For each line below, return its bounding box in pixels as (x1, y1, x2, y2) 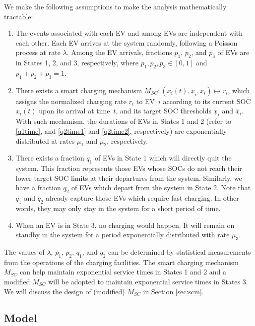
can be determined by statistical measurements (108, 246, 251, 257)
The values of (4, 246, 45, 257)
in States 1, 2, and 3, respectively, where (15, 57, 138, 68)
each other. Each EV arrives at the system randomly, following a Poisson (15, 37, 238, 48)
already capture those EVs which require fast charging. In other (46, 193, 239, 203)
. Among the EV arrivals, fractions (66, 47, 172, 57)
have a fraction (15, 182, 61, 193)
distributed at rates (15, 135, 75, 146)
